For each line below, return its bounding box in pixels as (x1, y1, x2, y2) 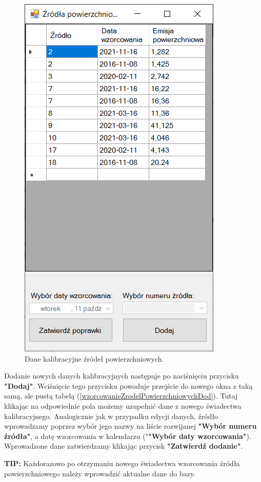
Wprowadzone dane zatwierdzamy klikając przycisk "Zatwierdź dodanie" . (4, 441, 243, 451)
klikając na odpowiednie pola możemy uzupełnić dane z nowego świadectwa (4, 400, 242, 411)
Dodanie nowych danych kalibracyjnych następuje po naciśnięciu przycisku (4, 370, 239, 381)
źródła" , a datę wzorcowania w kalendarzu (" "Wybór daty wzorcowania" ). (4, 430, 251, 441)
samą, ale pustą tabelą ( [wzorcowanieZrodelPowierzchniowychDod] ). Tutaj (4, 390, 238, 401)
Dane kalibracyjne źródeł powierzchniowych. (25, 353, 164, 364)
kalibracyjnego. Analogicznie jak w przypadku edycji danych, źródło (4, 410, 218, 421)
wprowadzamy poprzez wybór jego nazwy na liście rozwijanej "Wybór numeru (4, 421, 257, 431)
